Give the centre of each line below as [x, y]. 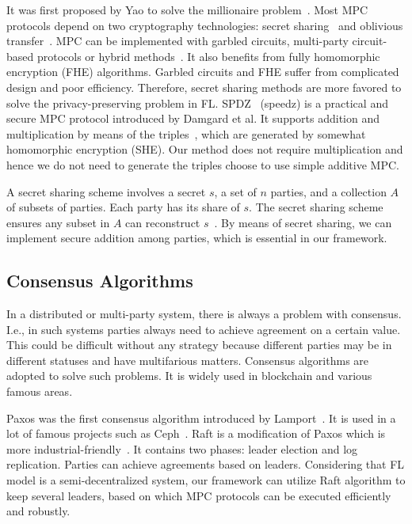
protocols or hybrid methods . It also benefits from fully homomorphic [208, 56]
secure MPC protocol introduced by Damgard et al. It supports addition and [193, 118]
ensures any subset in [58, 222]
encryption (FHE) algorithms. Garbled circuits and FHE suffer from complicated [203, 72]
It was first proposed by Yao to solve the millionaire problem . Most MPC [187, 9]
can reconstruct [163, 222]
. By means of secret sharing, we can [303, 222]
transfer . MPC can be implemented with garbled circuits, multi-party [177, 41]
